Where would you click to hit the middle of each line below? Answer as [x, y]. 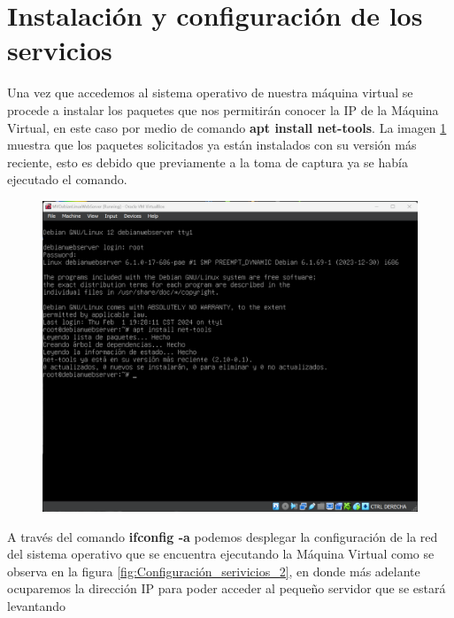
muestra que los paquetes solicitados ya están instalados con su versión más [212, 145]
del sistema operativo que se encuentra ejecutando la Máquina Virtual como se [221, 554]
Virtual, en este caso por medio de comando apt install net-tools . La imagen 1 [227, 127]
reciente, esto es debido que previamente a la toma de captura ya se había [208, 162]
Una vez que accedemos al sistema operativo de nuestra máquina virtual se [210, 93]
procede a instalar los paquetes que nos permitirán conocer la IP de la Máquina [223, 109]
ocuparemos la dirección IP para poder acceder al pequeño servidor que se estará [227, 588]
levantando [37, 605]
